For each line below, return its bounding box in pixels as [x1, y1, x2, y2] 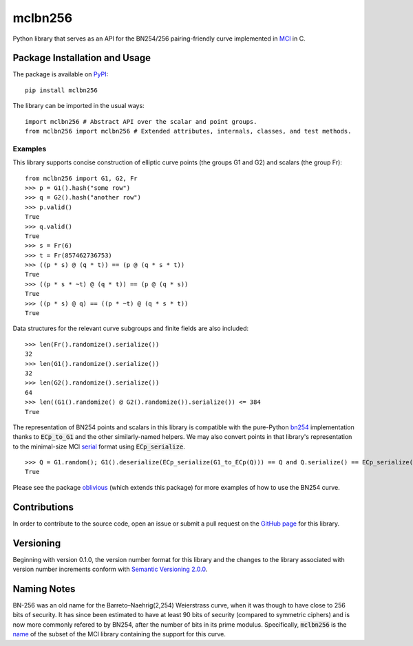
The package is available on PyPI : [12, 70, 109, 78]
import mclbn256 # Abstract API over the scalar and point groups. [25, 118, 257, 125]
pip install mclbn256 [25, 86, 98, 94]
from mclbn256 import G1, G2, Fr [25, 174, 138, 182]
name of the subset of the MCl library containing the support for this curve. [12, 630, 226, 638]
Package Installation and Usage [12, 52, 151, 64]
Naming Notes [12, 583, 76, 594]
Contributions [12, 501, 74, 513]
